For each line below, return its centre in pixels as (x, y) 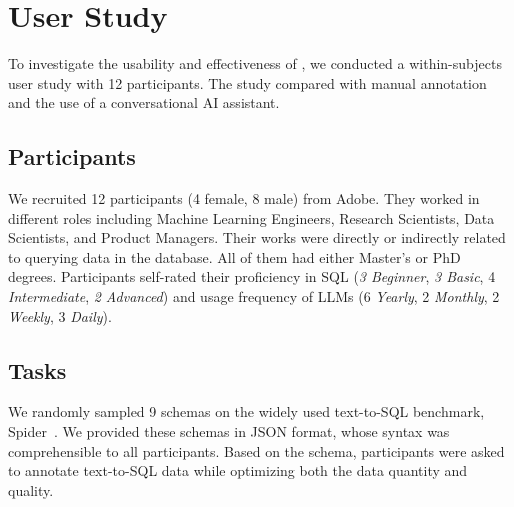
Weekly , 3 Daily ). (60, 315)
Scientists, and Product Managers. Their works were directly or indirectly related (257, 237)
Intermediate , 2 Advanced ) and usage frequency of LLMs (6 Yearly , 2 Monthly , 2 (254, 296)
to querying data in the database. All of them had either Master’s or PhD (234, 256)
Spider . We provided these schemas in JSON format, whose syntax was (229, 431)
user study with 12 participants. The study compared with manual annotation (247, 82)
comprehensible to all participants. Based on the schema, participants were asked (256, 450)
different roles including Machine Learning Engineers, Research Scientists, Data (251, 217)
